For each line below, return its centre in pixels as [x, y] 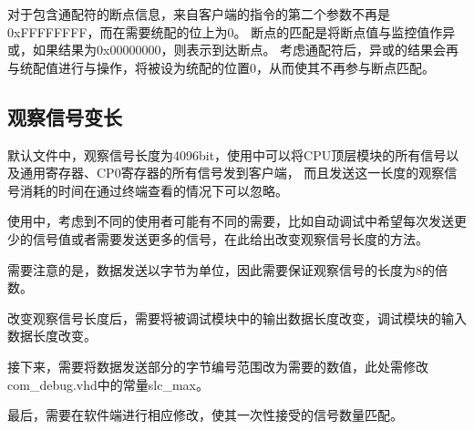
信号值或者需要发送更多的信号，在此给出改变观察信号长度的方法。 [230, 238]
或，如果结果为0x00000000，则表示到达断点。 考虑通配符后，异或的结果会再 [233, 50]
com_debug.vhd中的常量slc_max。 [108, 384]
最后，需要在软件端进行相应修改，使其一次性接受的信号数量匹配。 [205, 415]
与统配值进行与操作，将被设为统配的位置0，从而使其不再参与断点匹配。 [221, 67]
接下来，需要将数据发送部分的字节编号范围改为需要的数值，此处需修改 [218, 366]
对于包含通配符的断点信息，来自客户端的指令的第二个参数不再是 [199, 14]
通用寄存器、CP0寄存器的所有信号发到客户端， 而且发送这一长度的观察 [232, 173]
